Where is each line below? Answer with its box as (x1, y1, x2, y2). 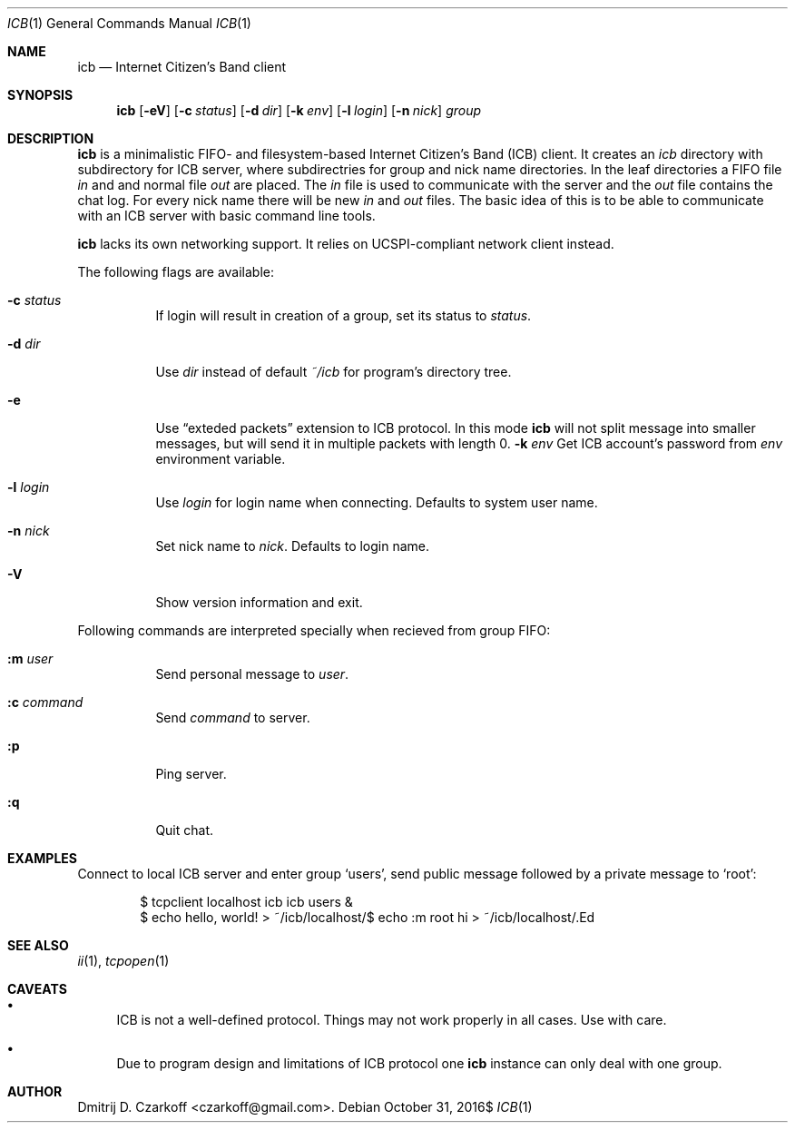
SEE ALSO (7, 938, 69, 953)
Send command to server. (155, 710, 310, 725)
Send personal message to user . (155, 666, 349, 682)
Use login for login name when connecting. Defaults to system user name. (155, 495, 598, 510)
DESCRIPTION (7, 131, 94, 146)
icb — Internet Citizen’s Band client (77, 59, 287, 74)
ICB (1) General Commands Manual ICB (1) (7, 15, 251, 31)
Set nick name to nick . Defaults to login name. (155, 538, 430, 554)
